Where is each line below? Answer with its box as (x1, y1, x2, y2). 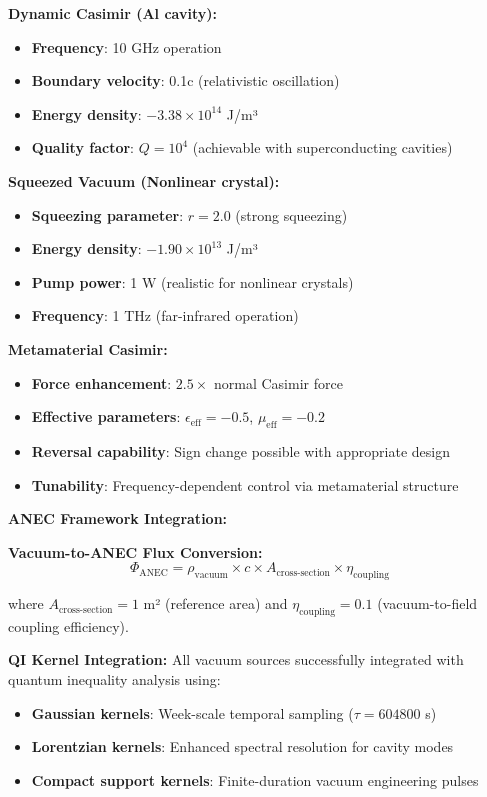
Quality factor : (31, 137, 135, 158)
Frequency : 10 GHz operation (31, 36, 222, 57)
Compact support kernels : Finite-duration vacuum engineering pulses (31, 769, 479, 790)
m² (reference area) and (143, 593, 288, 614)
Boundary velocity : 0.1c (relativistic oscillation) (31, 70, 340, 91)
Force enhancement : (31, 372, 172, 393)
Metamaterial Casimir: (8, 338, 168, 359)
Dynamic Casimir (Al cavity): (8, 3, 217, 23)
